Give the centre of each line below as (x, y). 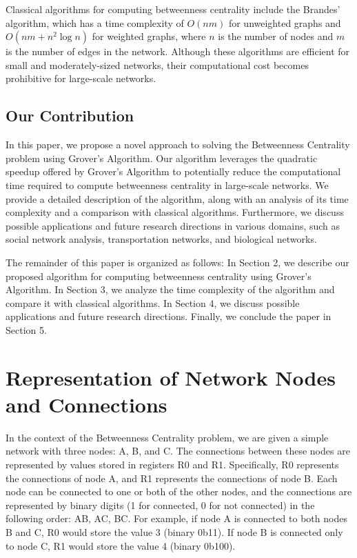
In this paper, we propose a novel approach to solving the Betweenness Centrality (178, 145)
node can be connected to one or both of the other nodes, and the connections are (179, 491)
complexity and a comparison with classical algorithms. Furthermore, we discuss (175, 212)
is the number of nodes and (276, 36)
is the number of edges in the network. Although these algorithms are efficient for (178, 51)
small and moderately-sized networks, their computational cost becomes (157, 64)
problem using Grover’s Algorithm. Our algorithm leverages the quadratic (162, 158)
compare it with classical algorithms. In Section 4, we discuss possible (153, 302)
